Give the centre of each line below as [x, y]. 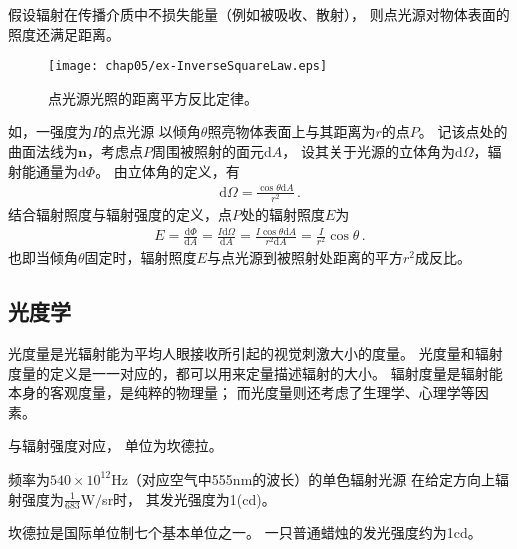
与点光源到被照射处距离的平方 [304, 257]
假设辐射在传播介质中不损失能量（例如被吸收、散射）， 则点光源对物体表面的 [259, 14]
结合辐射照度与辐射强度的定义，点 [120, 213]
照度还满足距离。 [64, 33]
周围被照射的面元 [207, 151]
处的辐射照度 [283, 213]
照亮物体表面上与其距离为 [291, 131]
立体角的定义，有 [183, 170]
